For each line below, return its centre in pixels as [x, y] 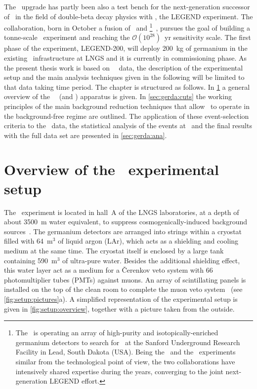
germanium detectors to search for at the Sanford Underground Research [128, 342]
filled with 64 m [28, 241]
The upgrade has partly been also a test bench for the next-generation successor [127, 6]
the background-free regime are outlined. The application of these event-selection [127, 116]
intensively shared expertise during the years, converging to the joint [119, 371]
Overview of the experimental [111, 169]
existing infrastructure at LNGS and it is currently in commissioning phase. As [126, 58]
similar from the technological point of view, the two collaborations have [125, 361]
